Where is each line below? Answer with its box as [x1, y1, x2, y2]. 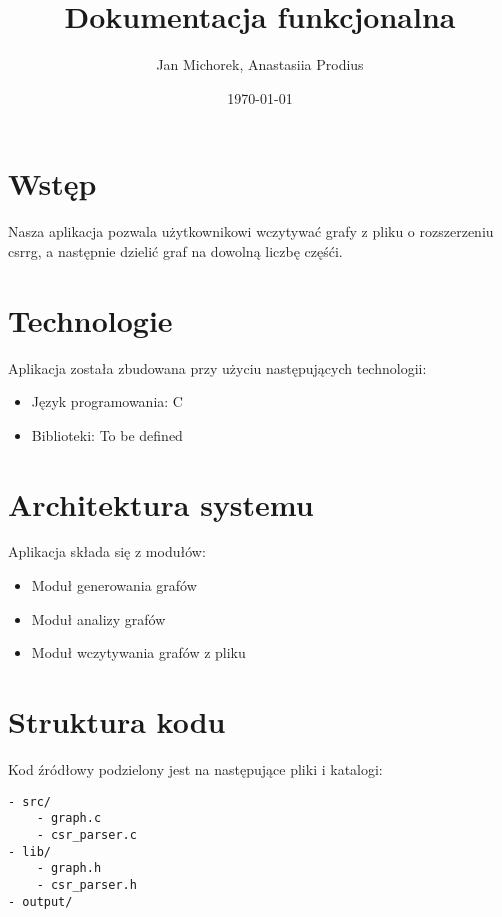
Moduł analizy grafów [31, 608, 166, 629]
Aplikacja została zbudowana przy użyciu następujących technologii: [8, 357, 427, 378]
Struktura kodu [8, 701, 226, 742]
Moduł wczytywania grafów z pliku [31, 642, 246, 663]
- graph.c [36, 811, 102, 826]
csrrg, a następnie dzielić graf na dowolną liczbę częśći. [8, 240, 343, 261]
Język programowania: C [31, 391, 183, 412]
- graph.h [36, 861, 102, 876]
